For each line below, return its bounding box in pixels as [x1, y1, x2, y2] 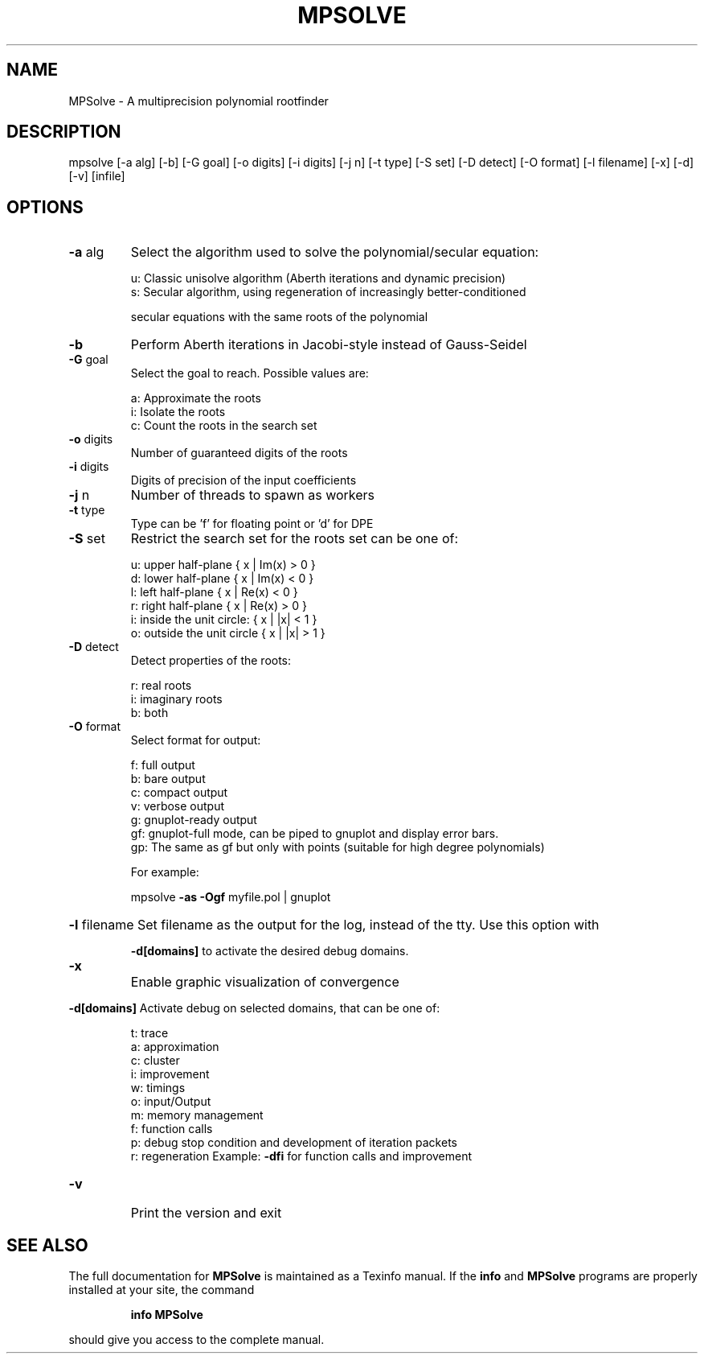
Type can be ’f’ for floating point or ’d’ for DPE [130, 517, 374, 531]
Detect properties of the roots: [130, 653, 292, 668]
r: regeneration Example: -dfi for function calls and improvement [130, 1149, 473, 1164]
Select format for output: [130, 733, 261, 748]
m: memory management [130, 1108, 264, 1123]
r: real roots [130, 678, 192, 693]
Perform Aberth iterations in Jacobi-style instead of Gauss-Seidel [130, 336, 527, 353]
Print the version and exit [130, 1205, 282, 1222]
